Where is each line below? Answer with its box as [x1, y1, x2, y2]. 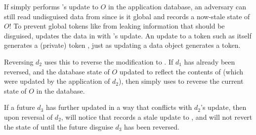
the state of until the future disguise [4, 121, 113, 132]
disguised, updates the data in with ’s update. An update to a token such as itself [4, 30, 252, 40]
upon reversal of [4, 111, 53, 122]
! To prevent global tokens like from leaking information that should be [9, 21, 225, 31]
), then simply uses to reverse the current [118, 76, 244, 86]
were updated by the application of [4, 76, 110, 86]
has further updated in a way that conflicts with [45, 102, 192, 112]
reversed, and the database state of [4, 66, 110, 76]
